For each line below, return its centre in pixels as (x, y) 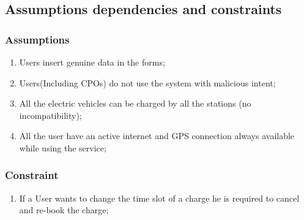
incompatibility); (50, 115)
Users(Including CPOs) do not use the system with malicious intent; (147, 82)
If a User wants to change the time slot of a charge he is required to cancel (159, 198)
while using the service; (63, 147)
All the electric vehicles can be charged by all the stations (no (135, 103)
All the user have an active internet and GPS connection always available (157, 136)
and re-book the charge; (64, 210)
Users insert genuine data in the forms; (92, 62)
